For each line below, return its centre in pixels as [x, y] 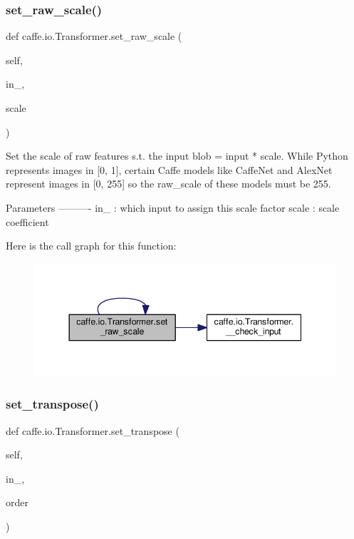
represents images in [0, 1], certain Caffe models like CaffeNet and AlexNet [169, 169]
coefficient [27, 221]
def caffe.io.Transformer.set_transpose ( [93, 430]
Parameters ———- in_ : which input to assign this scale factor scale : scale [173, 207]
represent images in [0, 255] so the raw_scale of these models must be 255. [168, 184]
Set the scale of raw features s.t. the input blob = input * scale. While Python [177, 156]
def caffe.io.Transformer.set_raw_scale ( [94, 36]
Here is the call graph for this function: [91, 246]
